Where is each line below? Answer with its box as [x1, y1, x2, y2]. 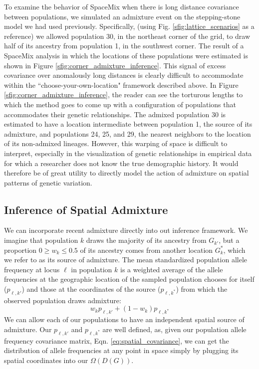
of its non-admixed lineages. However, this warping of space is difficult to [4, 138, 228, 149]
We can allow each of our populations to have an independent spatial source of [4, 314, 245, 325]
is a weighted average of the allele [120, 264, 223, 274]
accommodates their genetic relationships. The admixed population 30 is [4, 109, 226, 119]
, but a [219, 235, 240, 245]
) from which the [176, 284, 228, 294]
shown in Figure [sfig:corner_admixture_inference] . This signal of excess [4, 60, 226, 70]
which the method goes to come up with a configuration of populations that [4, 99, 236, 109]
